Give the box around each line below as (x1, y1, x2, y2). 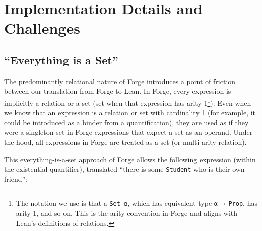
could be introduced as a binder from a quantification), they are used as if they (4, 117, 249, 127)
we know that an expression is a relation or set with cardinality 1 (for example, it (4, 107, 256, 118)
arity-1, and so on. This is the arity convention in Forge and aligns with (16, 208, 238, 218)
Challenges (4, 18, 80, 38)
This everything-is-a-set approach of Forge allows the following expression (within (4, 153, 256, 164)
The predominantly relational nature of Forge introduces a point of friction (4, 75, 236, 86)
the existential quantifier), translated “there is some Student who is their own (4, 164, 245, 174)
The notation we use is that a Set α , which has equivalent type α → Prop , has (16, 198, 257, 208)
